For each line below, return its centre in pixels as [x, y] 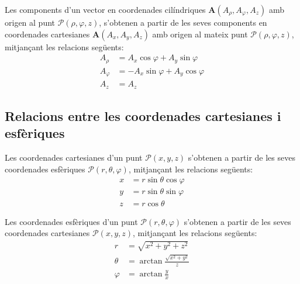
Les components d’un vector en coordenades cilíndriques [105, 9]
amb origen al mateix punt [200, 34]
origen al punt [30, 22]
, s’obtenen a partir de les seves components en [183, 22]
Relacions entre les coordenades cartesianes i [143, 116]
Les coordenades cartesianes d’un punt [74, 157]
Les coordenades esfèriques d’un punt [71, 221]
